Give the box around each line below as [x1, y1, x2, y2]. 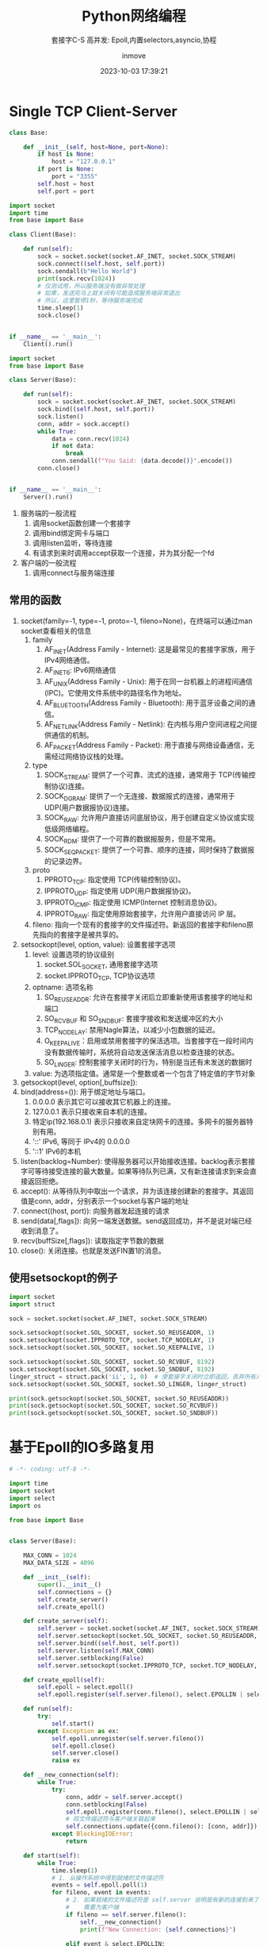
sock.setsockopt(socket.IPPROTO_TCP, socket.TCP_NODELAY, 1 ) [9, 1336, 216, 1344]
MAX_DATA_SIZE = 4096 [23, 1559, 94, 1567]
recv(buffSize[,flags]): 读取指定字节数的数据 [20, 1236, 165, 1246]
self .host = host [37, 179, 94, 187]
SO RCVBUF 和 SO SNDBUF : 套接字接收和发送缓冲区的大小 [44, 1013, 223, 1025]
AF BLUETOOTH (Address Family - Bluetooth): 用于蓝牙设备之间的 [44, 698, 249, 709]
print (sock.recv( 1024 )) [37, 275, 116, 283]
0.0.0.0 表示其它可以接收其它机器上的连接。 [32, 1097, 175, 1107]
